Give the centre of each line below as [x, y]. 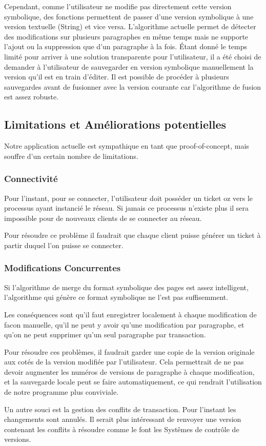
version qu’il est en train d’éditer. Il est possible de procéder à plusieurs [117, 77]
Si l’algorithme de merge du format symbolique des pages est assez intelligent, [126, 287]
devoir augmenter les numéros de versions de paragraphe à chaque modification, [129, 371]
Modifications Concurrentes [63, 268]
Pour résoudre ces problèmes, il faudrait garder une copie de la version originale [129, 351]
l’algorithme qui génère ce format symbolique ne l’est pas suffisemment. [116, 297]
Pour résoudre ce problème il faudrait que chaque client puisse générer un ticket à [132, 235]
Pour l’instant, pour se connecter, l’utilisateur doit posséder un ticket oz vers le [129, 198]
